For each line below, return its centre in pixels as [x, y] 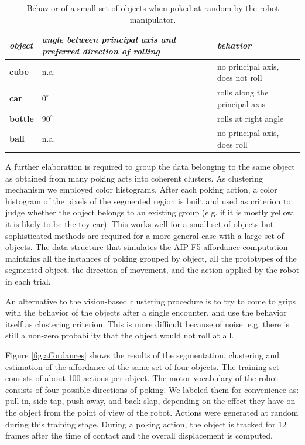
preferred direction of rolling [101, 51]
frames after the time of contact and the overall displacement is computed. [139, 435]
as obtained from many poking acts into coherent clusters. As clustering [134, 178]
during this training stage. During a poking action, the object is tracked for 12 [146, 424]
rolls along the [243, 92]
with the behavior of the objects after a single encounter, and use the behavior [146, 312]
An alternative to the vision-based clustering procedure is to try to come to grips [151, 301]
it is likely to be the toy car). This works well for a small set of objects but [140, 224]
